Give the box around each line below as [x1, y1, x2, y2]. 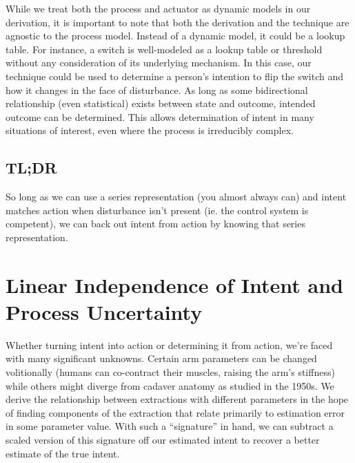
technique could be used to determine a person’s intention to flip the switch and [6, 68, 343, 83]
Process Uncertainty [6, 297, 203, 325]
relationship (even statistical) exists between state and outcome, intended [6, 96, 316, 111]
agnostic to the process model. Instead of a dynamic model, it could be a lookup [6, 28, 345, 43]
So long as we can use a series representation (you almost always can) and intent [6, 189, 347, 204]
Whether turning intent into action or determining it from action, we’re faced [6, 337, 333, 352]
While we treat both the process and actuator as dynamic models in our [6, 1, 311, 15]
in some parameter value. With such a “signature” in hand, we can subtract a [6, 419, 334, 433]
